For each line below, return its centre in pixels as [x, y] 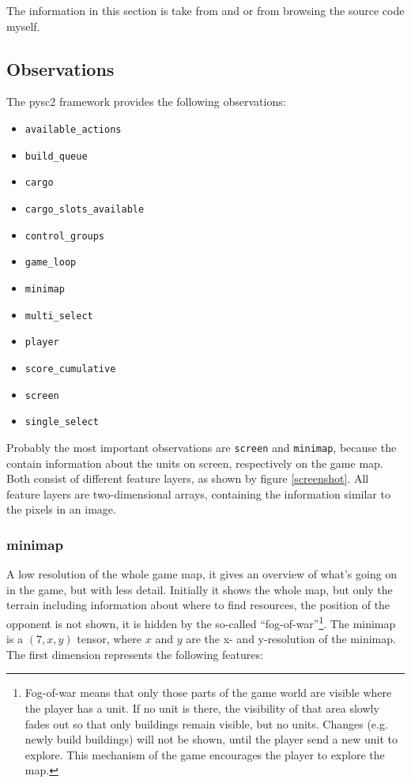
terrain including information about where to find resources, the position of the [198, 605]
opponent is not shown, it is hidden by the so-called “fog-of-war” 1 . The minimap [201, 622]
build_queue [56, 156]
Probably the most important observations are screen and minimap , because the [202, 447]
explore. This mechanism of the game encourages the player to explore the [205, 754]
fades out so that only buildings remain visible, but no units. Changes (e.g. [206, 723]
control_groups [65, 236]
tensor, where [109, 639]
